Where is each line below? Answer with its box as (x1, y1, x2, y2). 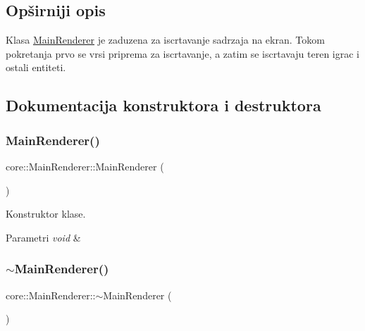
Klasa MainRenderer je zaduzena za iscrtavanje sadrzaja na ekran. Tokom (6, 32, 325, 47)
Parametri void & (6, 230, 81, 244)
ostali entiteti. (6, 60, 66, 75)
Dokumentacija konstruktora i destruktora (6, 94, 321, 116)
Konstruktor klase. (6, 206, 86, 221)
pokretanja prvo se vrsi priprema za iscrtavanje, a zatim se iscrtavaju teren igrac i (6, 46, 359, 61)
